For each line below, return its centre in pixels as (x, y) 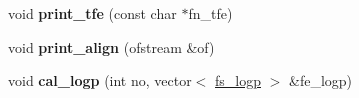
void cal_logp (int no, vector (100, 80)
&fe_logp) (320, 80)
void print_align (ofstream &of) (111, 46)
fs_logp (238, 80)
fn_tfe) (210, 13)
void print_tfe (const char (92, 13)
